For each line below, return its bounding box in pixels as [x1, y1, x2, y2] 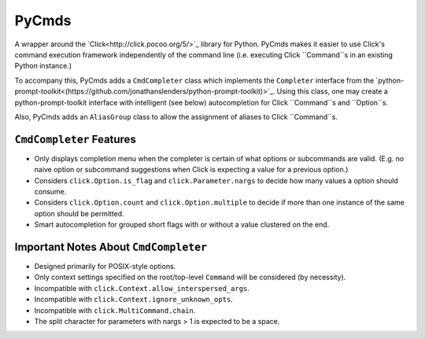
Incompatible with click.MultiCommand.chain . [34, 305, 196, 315]
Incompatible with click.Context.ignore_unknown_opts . [34, 295, 234, 304]
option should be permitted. [34, 208, 125, 218]
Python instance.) [14, 61, 72, 71]
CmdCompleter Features [14, 132, 137, 146]
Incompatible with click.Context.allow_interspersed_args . [34, 283, 249, 293]
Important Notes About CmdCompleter [14, 240, 208, 253]
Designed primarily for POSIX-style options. [34, 262, 176, 271]
